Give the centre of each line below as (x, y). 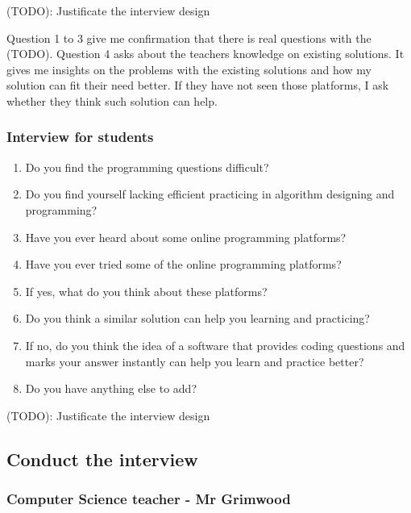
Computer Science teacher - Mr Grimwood (149, 499)
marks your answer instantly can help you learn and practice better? (195, 361)
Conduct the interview (102, 459)
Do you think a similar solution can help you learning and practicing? (197, 318)
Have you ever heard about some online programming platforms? (186, 237)
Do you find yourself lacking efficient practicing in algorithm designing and (210, 194)
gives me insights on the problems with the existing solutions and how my (189, 69)
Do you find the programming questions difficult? (147, 167)
